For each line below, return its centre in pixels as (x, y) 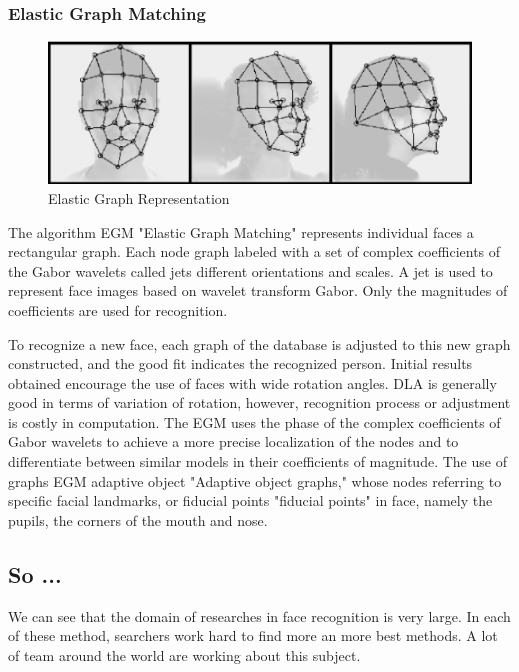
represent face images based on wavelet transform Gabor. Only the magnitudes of (258, 290)
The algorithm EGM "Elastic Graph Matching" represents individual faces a (241, 231)
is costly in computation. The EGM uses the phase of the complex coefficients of (254, 421)
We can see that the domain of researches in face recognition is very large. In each (259, 615)
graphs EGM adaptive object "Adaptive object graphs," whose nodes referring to (255, 480)
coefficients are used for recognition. (118, 309)
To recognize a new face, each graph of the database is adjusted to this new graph (259, 343)
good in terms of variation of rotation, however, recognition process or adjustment (259, 402)
